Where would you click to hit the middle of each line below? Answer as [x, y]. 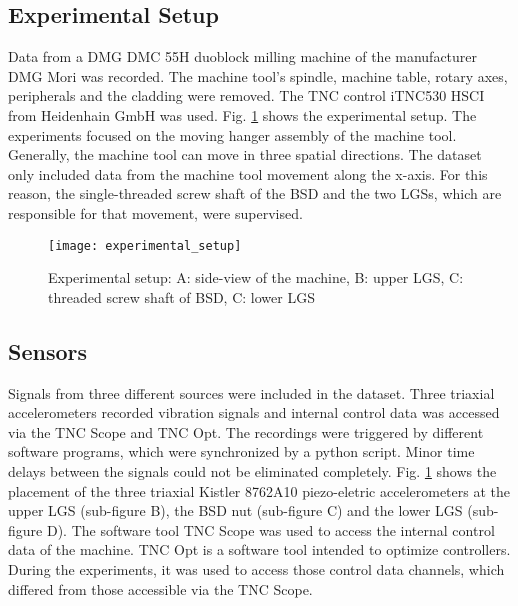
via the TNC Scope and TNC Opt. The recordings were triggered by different [246, 431]
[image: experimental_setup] [145, 245]
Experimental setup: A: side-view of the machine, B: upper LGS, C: [256, 277]
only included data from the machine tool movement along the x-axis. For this [248, 173]
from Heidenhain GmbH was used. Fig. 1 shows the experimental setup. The [242, 114]
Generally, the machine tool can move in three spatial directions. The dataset [245, 154]
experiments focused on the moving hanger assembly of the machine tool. [232, 134]
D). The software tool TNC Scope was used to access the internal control [270, 529]
